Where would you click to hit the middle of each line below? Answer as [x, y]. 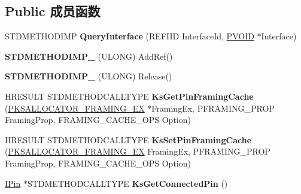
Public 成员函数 [53, 11]
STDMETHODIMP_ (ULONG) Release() [89, 76]
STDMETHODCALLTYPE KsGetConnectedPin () [127, 183]
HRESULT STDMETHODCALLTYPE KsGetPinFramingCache [129, 96]
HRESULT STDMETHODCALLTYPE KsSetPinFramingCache [128, 139]
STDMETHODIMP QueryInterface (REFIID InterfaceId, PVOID [130, 36]
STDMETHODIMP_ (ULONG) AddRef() [89, 56]
